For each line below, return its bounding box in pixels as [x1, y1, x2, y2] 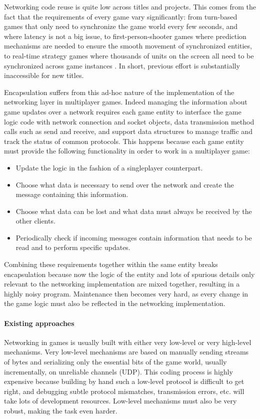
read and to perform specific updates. [15, 242, 130, 252]
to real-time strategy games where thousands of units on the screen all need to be [4, 50, 254, 60]
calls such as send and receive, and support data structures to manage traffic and [4, 126, 252, 136]
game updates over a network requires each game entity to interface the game [4, 106, 241, 116]
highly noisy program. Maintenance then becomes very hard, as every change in [4, 288, 248, 298]
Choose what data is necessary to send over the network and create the [15, 179, 234, 189]
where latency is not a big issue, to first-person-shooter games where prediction [4, 30, 246, 41]
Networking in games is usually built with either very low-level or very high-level [4, 336, 251, 347]
